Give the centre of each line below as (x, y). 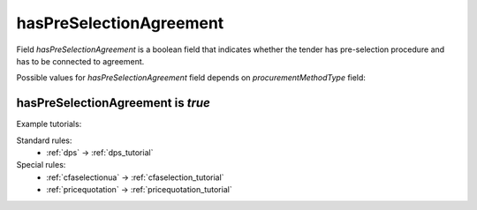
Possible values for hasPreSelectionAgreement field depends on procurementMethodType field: (191, 78)
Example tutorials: (49, 124)
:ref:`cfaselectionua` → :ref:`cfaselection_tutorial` (135, 177)
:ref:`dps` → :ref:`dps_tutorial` (100, 153)
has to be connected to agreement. (80, 61)
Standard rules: (44, 140)
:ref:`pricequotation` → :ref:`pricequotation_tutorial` (140, 190)
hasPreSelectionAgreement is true (114, 103)
